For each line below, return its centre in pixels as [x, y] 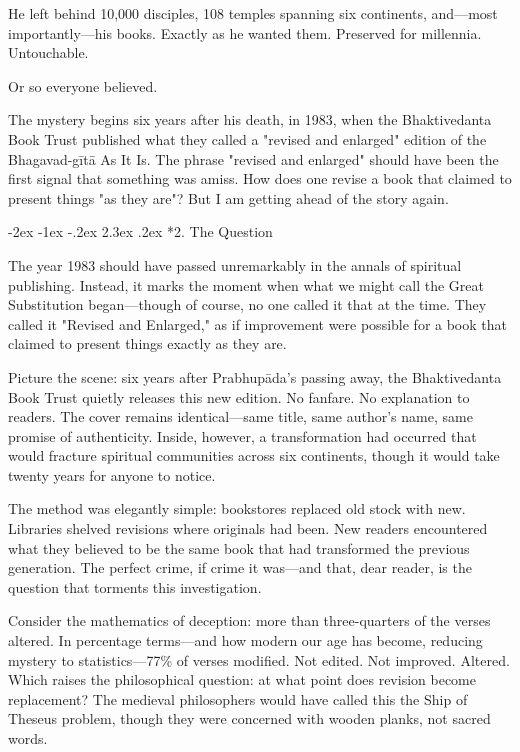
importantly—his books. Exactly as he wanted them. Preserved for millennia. [245, 32]
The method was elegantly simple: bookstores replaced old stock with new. [237, 508]
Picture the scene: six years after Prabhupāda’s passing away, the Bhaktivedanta [255, 376]
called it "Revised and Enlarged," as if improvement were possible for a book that [257, 323]
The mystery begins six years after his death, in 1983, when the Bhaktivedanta [250, 119]
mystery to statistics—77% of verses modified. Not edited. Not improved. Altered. [259, 659]
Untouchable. [48, 52]
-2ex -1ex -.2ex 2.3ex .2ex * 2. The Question [140, 231]
